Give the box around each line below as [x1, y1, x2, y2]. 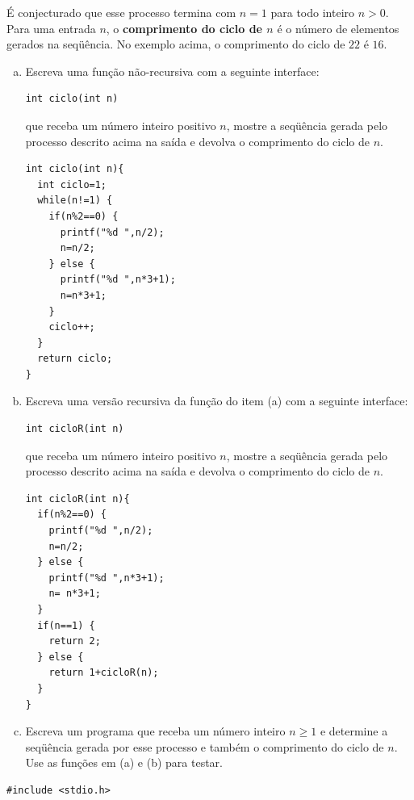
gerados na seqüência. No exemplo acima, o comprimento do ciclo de [6, 36, 345, 52]
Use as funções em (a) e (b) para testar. [25, 754, 223, 771]
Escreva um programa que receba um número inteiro [25, 723, 286, 739]
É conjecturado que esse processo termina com [6, 4, 236, 20]
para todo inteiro [270, 4, 355, 20]
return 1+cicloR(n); [48, 667, 159, 679]
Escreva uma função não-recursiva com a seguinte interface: [25, 62, 320, 79]
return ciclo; [37, 353, 113, 365]
